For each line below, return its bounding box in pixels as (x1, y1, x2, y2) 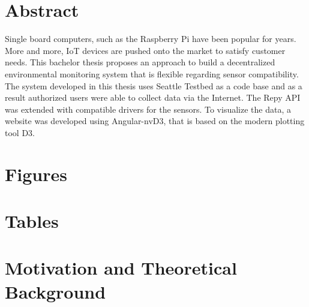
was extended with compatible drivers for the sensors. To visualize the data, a (5, 103, 291, 115)
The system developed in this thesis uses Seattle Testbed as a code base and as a (5, 79, 302, 92)
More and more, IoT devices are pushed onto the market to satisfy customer (5, 44, 286, 56)
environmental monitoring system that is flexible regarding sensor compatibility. (5, 67, 299, 80)
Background (5, 279, 106, 303)
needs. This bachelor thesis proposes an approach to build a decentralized (5, 56, 275, 68)
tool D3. (5, 126, 35, 139)
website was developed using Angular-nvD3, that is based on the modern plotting (5, 115, 305, 127)
